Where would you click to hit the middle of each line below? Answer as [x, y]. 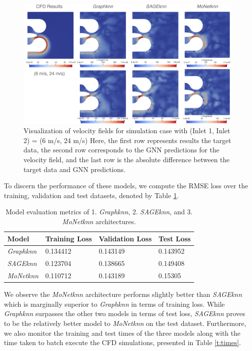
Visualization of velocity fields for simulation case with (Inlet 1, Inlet [127, 131]
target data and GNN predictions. [75, 169]
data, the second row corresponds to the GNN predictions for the [122, 150]
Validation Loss [125, 238]
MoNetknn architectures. [99, 221]
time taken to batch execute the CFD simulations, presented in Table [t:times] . [123, 342]
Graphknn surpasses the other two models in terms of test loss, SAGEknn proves [125, 313]
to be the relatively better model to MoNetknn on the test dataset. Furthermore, [125, 323]
